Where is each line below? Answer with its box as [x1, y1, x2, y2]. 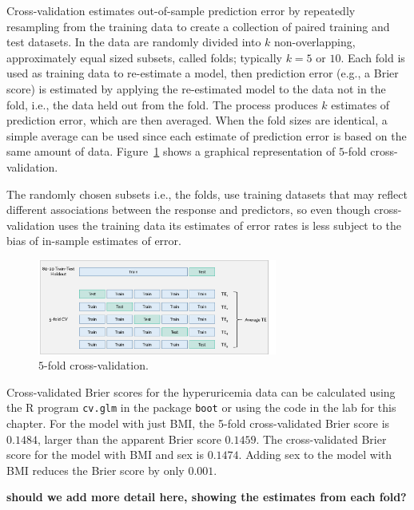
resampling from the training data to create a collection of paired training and [6, 18, 390, 34]
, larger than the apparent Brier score [37, 430, 221, 447]
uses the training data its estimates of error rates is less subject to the [58, 216, 402, 233]
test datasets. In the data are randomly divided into [6, 34, 261, 50]
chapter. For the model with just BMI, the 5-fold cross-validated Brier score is [6, 415, 390, 432]
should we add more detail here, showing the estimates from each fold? [6, 488, 407, 505]
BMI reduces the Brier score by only [6, 461, 185, 478]
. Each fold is [340, 49, 405, 65]
